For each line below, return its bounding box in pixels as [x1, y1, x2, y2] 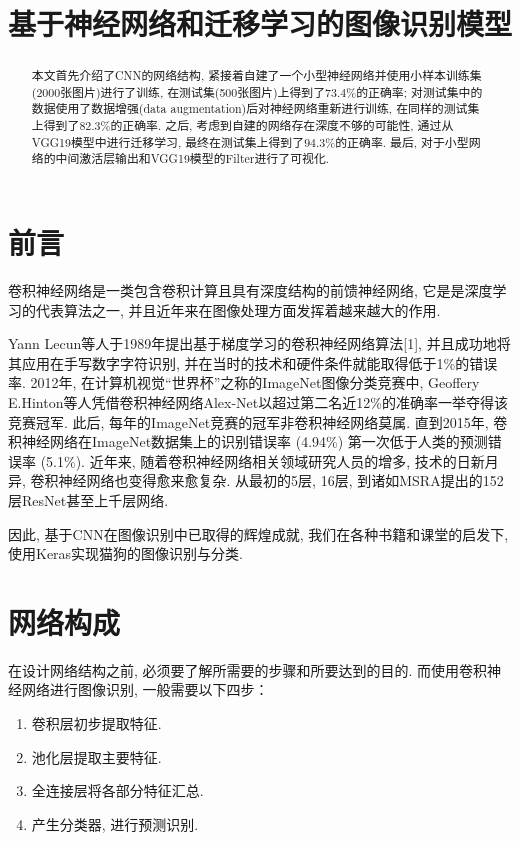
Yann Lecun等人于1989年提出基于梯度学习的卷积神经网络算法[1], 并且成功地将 [8, 333, 511, 354]
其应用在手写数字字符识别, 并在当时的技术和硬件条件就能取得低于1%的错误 [8, 352, 498, 373]
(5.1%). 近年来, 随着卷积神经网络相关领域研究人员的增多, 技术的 [40, 450, 457, 471]
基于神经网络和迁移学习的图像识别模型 [8, 3, 513, 44]
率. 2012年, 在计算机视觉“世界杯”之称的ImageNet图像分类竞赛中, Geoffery [8, 372, 480, 393]
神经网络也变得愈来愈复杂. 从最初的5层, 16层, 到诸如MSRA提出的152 [58, 470, 504, 491]
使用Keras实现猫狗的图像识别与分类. [8, 543, 244, 564]
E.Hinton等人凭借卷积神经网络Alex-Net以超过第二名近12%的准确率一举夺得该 [8, 392, 508, 413]
